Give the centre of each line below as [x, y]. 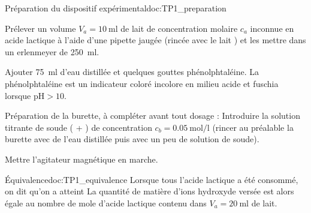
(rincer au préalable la [253, 127]
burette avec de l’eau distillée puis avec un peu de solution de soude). [132, 139]
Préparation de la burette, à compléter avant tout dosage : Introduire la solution [153, 115]
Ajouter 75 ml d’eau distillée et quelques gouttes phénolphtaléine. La [132, 72]
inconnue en [272, 28]
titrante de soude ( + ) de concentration [78, 127]
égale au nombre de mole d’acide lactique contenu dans [106, 202]
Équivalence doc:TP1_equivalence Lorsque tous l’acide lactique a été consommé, [152, 179]
